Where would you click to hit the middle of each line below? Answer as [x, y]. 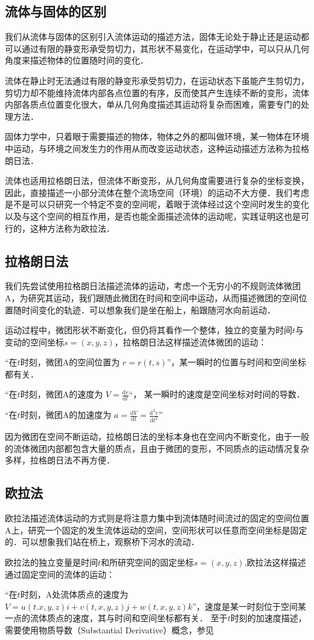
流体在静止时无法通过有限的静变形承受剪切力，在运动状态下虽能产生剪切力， [157, 80]
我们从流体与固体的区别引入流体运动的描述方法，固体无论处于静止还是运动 [153, 37]
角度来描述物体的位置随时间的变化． [77, 60]
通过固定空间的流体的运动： [60, 574]
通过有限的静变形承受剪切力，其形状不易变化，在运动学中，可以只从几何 [165, 48]
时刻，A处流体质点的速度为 [74, 594]
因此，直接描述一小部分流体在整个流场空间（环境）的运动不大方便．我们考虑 [157, 192]
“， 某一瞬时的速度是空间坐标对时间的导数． [217, 394]
